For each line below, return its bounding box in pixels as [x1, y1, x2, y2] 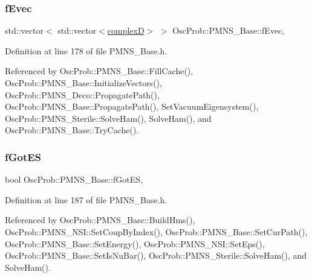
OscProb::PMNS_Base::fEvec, [172, 24, 285, 37]
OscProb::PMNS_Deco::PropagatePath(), [5, 88, 160, 101]
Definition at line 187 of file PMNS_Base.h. [5, 193, 167, 206]
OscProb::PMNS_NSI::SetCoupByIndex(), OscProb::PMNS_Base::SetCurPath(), [5, 225, 308, 238]
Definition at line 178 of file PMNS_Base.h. [5, 44, 167, 57]
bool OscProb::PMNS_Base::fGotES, [5, 173, 143, 186]
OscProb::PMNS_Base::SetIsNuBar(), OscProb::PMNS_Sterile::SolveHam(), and [5, 249, 307, 262]
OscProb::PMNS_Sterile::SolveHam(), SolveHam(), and [5, 112, 212, 124]
